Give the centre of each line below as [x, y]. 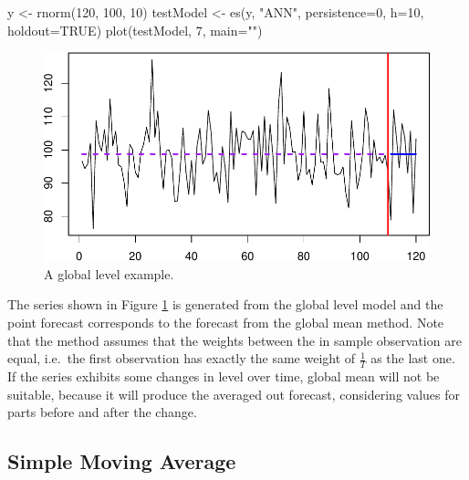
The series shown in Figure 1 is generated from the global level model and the [225, 304]
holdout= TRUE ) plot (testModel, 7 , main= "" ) [135, 30]
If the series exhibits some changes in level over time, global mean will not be [224, 376]
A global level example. [109, 273]
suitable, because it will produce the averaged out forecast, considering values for [234, 394]
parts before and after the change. [102, 412]
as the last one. [413, 358]
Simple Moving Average [122, 461]
